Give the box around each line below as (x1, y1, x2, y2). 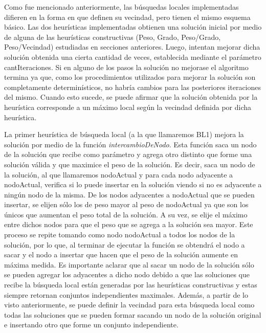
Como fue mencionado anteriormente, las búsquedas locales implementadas (4, 2, 239, 12)
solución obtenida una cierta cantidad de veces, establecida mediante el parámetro (4, 51, 261, 62)
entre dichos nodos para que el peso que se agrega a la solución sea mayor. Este (4, 219, 253, 230)
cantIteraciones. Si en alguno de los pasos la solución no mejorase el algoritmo (4, 61, 249, 72)
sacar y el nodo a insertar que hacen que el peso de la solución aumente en (4, 249, 238, 260)
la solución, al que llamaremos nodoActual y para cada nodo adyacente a (4, 169, 233, 180)
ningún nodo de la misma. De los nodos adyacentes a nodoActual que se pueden (4, 189, 255, 199)
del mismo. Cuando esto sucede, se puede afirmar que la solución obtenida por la (4, 92, 258, 102)
